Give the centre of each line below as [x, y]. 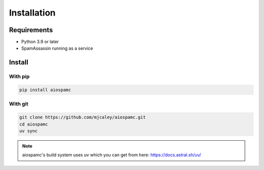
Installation [32, 13]
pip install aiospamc [45, 90]
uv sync [28, 131]
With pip [19, 76]
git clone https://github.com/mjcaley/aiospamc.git [83, 117]
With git [19, 104]
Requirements [31, 30]
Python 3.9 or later [40, 42]
